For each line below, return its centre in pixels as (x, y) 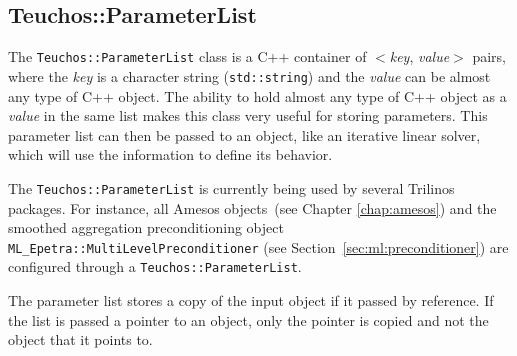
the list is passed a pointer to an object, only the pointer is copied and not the (248, 319)
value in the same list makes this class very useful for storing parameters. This (248, 115)
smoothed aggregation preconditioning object (146, 227)
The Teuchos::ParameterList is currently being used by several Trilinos (231, 187)
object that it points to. (80, 339)
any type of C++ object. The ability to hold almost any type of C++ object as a (257, 95)
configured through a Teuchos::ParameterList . (155, 266)
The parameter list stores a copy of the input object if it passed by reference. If (251, 300)
